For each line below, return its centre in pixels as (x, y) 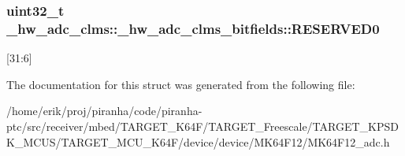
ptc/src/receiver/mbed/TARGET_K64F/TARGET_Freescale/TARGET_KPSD (202, 126)
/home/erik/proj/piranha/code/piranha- (104, 111)
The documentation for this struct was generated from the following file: (181, 84)
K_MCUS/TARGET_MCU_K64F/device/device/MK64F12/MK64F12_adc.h (198, 141)
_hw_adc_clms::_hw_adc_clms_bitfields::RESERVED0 (193, 28)
